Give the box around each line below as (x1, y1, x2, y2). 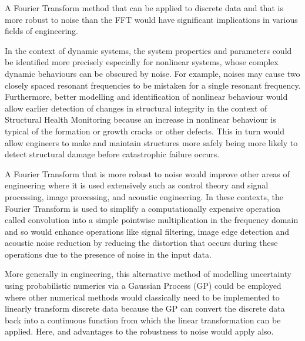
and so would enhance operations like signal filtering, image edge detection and (5, 225, 290, 237)
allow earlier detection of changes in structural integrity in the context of (5, 102, 267, 114)
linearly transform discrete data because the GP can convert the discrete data (5, 302, 285, 315)
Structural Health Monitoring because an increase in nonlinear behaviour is (5, 113, 276, 126)
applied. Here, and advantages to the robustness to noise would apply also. (5, 325, 274, 337)
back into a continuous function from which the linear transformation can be (5, 313, 281, 326)
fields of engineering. (5, 25, 78, 37)
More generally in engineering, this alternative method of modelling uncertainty (5, 268, 291, 280)
